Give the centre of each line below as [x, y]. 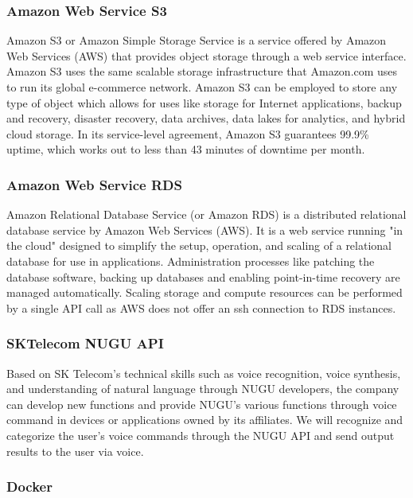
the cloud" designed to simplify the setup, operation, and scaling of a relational [199, 245]
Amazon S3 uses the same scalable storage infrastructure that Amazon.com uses [202, 71]
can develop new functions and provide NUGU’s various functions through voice [202, 404]
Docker [29, 486]
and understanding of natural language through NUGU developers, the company [203, 389]
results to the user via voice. [75, 451]
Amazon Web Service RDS [94, 184]
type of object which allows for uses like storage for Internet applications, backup [204, 102]
